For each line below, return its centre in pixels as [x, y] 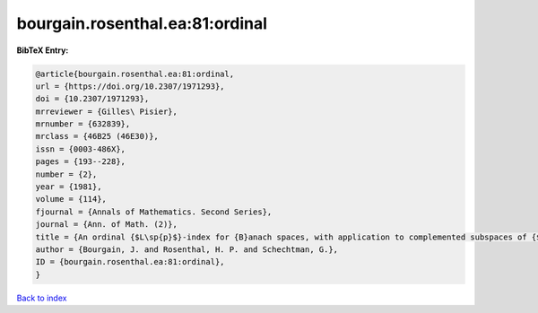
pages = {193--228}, [80, 162]
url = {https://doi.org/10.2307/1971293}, [130, 86]
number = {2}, [66, 174]
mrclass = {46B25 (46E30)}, [97, 136]
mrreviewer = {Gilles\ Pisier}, [107, 111]
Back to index [42, 298]
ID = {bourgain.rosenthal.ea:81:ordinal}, [130, 262]
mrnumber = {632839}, [83, 124]
